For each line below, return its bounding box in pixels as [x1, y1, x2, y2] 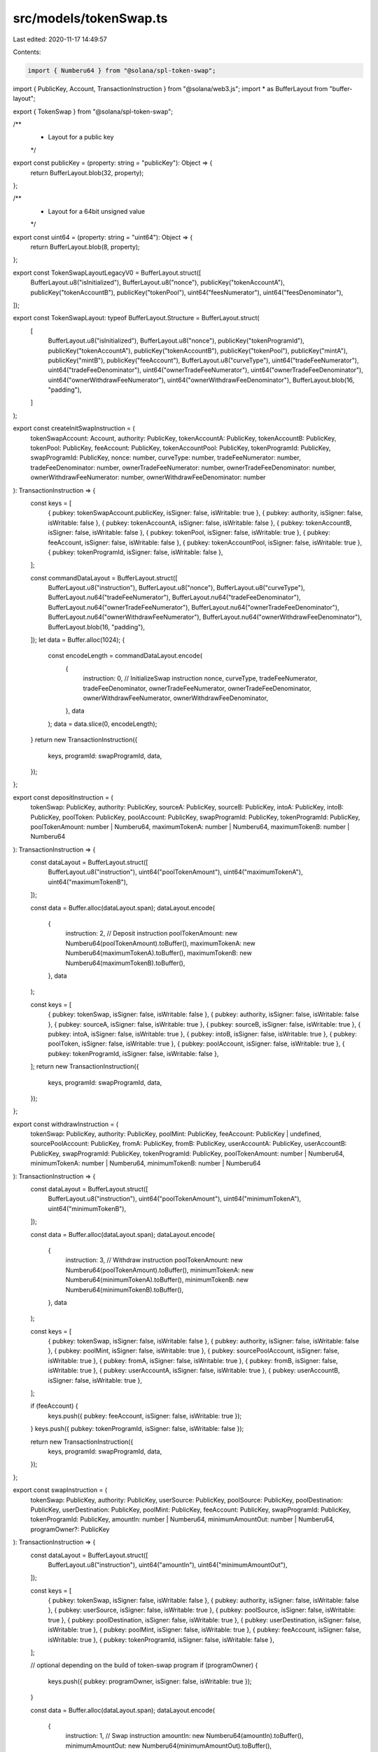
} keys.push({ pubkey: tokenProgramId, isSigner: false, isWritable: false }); [30, 1425, 244, 1433]
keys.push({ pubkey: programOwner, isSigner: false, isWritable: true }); [48, 1677, 252, 1685]
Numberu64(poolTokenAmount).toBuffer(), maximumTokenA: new [65, 939, 255, 947]
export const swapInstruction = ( [13, 1486, 108, 1494]
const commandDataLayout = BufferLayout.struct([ [30, 573, 178, 582]
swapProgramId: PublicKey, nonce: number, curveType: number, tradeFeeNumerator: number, [30, 453, 301, 462]
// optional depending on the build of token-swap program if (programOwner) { [30, 1661, 258, 1669]
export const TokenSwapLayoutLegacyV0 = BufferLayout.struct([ [13, 268, 202, 277]
